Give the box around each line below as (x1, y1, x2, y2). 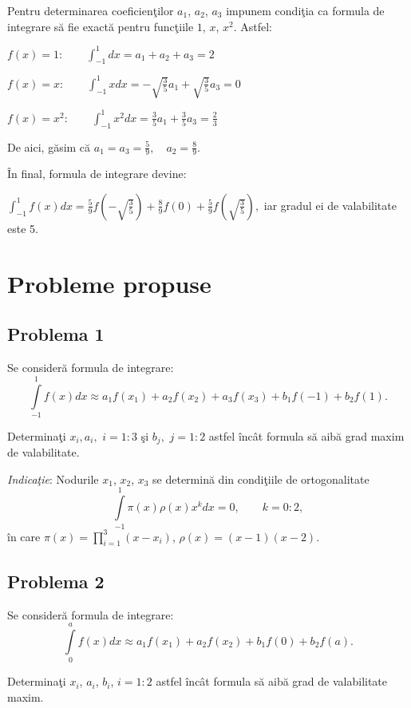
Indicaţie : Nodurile (7, 470, 99, 487)
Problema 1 (7, 322, 105, 346)
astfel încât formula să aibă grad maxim (208, 427, 405, 444)
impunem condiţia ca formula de (226, 2, 385, 18)
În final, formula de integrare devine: (7, 165, 187, 182)
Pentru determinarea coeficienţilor (7, 2, 174, 18)
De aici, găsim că (7, 138, 91, 155)
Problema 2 (7, 568, 105, 593)
